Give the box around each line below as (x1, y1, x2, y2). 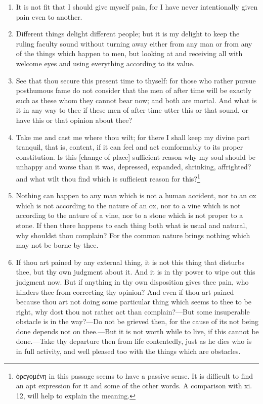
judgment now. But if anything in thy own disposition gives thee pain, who (16, 276, 249, 287)
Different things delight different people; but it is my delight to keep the (16, 28, 240, 39)
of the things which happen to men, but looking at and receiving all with (16, 48, 243, 59)
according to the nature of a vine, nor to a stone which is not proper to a (16, 210, 243, 220)
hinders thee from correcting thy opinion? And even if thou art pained (16, 286, 234, 297)
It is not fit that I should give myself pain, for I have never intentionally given (16, 2, 258, 12)
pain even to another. (16, 11, 82, 22)
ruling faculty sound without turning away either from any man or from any (16, 38, 252, 49)
